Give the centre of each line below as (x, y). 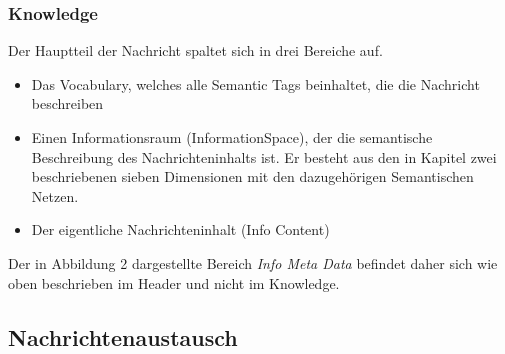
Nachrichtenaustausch (123, 336)
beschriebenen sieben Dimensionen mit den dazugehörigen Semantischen (252, 176)
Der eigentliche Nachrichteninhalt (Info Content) (180, 229)
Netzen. (55, 195)
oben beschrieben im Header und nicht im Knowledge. (174, 282)
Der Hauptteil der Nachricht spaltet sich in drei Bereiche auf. (195, 50)
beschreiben (67, 103)
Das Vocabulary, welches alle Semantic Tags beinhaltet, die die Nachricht (255, 83)
